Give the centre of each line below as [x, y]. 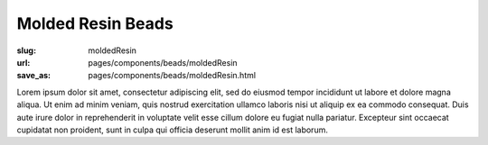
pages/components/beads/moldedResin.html [172, 76]
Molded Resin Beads [95, 23]
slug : [26, 50]
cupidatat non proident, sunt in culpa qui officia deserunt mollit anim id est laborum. [173, 130]
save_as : [34, 76]
